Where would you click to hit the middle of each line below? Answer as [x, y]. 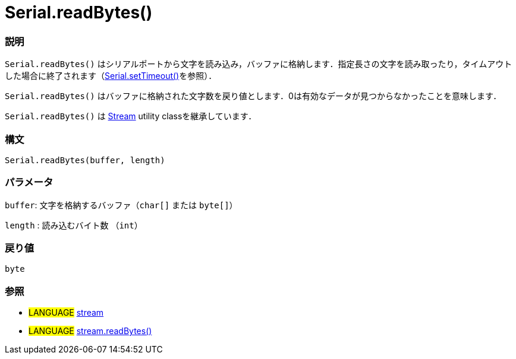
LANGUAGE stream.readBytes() [90, 331]
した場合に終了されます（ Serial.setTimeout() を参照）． [111, 76]
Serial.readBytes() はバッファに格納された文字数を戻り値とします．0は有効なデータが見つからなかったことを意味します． [253, 96]
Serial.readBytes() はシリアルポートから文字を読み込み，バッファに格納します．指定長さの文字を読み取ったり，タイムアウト [259, 64]
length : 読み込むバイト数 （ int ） [74, 225]
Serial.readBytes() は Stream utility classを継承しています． [131, 116]
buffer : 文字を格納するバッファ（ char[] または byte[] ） [121, 205]
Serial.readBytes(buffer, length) [85, 160]
